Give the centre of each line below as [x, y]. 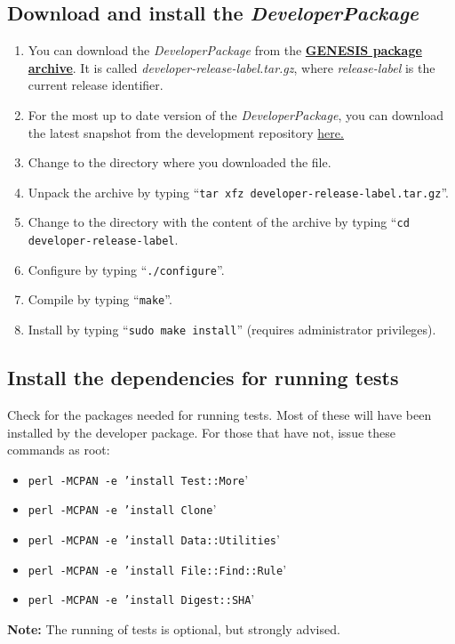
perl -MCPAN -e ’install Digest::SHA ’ [141, 599]
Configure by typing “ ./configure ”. [126, 269]
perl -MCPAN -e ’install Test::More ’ [138, 479]
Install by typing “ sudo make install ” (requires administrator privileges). [232, 330]
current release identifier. [96, 85]
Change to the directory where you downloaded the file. [180, 162]
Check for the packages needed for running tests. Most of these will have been [220, 414]
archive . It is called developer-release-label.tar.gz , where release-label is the [231, 67]
